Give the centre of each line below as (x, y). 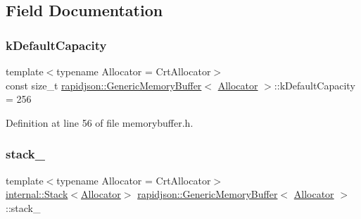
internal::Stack (37, 194)
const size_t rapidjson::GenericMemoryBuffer (104, 85)
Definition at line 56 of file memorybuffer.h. (100, 122)
